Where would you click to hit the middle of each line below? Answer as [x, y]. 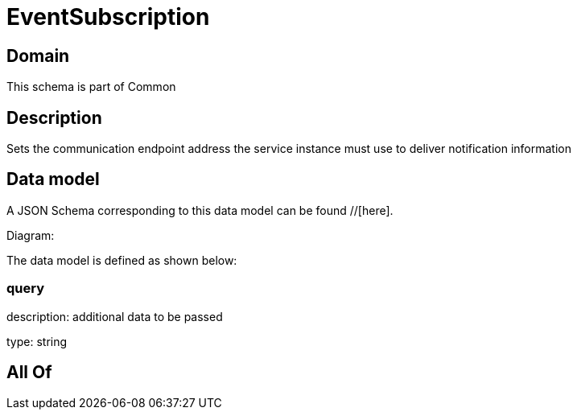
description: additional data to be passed [115, 316]
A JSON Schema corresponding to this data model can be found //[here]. [200, 210]
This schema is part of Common [91, 87]
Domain [38, 56]
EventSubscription [108, 17]
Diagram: [31, 235]
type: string [37, 341]
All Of [29, 373]
